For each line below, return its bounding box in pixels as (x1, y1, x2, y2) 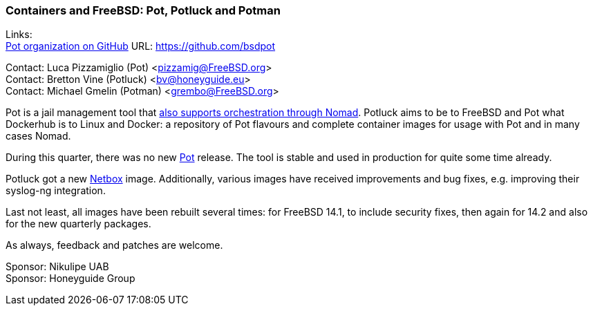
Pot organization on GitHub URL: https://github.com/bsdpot (6, 40, 276, 53)
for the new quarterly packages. (6, 218, 151, 230)
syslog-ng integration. (6, 185, 106, 197)
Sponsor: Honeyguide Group (6, 272, 135, 285)
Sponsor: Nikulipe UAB (6, 261, 109, 273)
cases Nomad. (6, 130, 71, 142)
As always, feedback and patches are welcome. (6, 239, 223, 252)
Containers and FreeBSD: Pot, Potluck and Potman (6, 3, 281, 17)
